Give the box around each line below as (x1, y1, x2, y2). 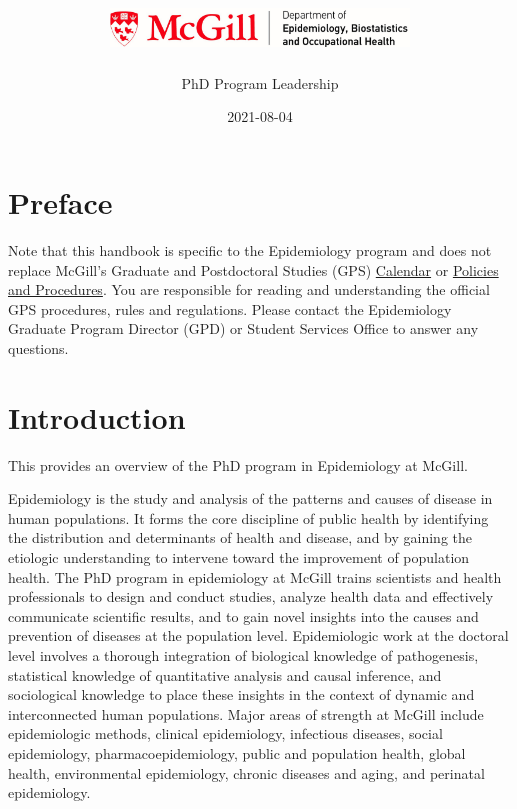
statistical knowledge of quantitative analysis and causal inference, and (8, 664, 442, 685)
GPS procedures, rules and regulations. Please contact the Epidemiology (8, 298, 452, 319)
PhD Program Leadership (181, 72, 339, 93)
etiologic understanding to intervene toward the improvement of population (8, 546, 470, 567)
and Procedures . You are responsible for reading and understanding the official (8, 279, 490, 300)
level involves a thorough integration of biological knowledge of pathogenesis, (8, 644, 479, 665)
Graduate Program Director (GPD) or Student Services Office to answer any (8, 318, 479, 339)
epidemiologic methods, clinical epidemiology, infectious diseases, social (8, 723, 443, 744)
